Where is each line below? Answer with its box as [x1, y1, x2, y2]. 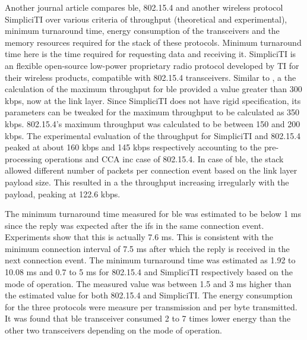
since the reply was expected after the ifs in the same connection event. [5, 219, 264, 231]
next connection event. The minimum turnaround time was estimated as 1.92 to [5, 254, 296, 266]
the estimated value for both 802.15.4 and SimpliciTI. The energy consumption [5, 289, 293, 301]
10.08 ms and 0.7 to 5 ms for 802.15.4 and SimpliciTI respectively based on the [5, 266, 293, 278]
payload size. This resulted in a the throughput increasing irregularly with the [5, 175, 289, 188]
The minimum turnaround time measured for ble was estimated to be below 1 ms [5, 207, 301, 220]
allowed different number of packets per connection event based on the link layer [5, 164, 297, 177]
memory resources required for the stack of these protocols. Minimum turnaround [5, 36, 302, 48]
